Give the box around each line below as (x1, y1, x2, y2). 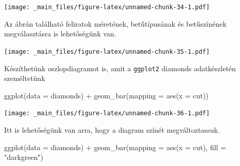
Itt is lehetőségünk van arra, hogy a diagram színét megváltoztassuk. (4, 125, 220, 135)
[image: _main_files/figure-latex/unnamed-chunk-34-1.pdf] (4, 4, 210, 11)
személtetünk (4, 73, 45, 84)
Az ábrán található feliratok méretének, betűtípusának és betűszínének (4, 18, 227, 29)
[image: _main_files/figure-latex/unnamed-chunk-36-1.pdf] (4, 110, 210, 117)
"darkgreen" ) (4, 152, 44, 162)
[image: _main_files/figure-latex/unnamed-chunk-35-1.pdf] (4, 48, 210, 55)
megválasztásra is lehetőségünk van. (4, 28, 116, 39)
